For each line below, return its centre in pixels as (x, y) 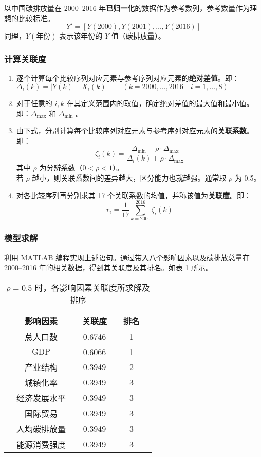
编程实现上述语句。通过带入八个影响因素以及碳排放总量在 (152, 257)
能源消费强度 (41, 444)
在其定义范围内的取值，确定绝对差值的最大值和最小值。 (160, 103)
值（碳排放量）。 (138, 36)
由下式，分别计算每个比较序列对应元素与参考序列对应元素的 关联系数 (131, 130)
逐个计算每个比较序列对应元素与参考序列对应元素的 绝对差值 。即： (128, 78)
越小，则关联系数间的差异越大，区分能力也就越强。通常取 (129, 178)
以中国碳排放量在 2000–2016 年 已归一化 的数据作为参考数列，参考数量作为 (127, 8)
